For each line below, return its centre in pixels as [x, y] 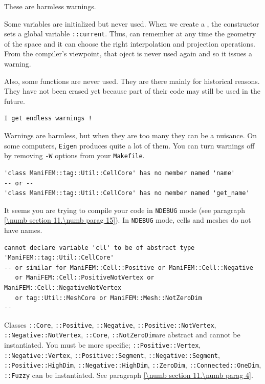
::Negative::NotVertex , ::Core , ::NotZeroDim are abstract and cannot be [122, 335]
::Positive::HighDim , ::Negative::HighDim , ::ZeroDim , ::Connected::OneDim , [133, 365]
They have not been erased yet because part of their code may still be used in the [132, 91]
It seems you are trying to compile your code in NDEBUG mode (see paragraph [125, 210]
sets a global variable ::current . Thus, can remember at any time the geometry [130, 34]
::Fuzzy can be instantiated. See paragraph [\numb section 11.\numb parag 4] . [129, 375]
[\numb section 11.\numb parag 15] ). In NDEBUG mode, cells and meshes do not [128, 220]
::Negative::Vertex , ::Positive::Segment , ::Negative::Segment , [112, 355]
